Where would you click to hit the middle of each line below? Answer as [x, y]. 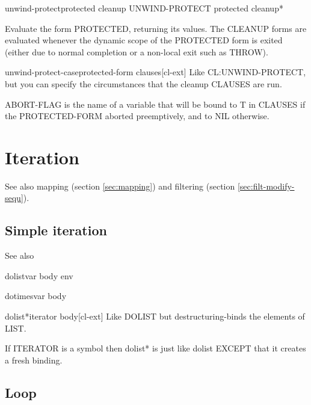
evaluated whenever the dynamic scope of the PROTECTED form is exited [144, 40]
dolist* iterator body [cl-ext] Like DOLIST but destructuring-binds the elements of [155, 316]
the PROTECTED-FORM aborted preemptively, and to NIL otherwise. [137, 116]
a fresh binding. [34, 360]
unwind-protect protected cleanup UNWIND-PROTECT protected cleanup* [144, 8]
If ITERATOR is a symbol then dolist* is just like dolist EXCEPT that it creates [155, 348]
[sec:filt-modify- [266, 186]
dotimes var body [36, 296]
